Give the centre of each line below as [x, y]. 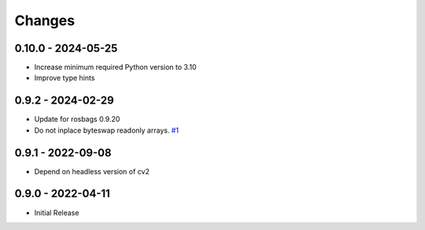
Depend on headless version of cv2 [92, 171]
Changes [44, 20]
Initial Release [57, 213]
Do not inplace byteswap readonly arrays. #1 [107, 130]
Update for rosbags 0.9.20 [77, 119]
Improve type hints [65, 78]
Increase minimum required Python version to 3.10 [115, 68]
